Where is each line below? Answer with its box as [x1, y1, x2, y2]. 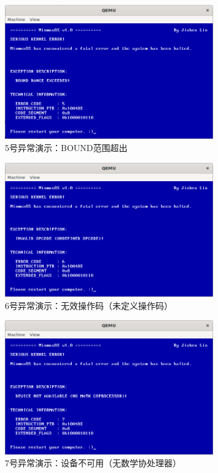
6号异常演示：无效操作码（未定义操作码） [5, 299, 173, 311]
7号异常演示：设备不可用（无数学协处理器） [5, 456, 181, 469]
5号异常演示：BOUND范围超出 [5, 141, 128, 154]
